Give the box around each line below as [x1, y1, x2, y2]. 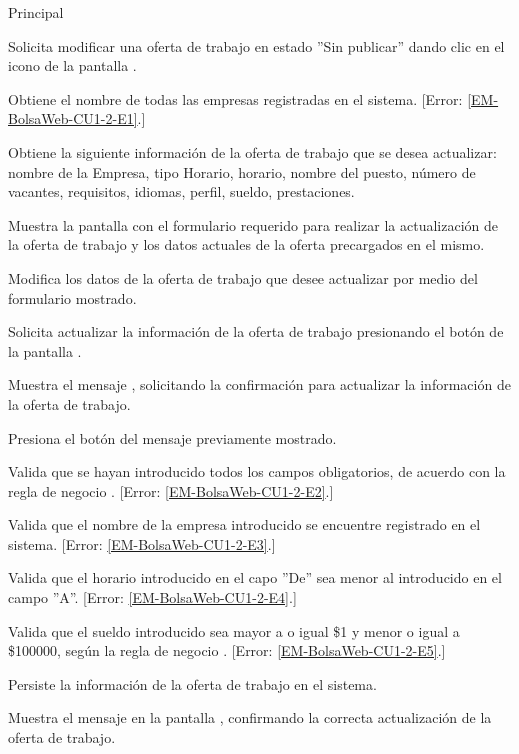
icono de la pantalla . [8, 55, 137, 76]
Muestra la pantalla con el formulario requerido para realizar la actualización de [8, 214, 499, 235]
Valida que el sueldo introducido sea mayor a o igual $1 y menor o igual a [8, 620, 460, 641]
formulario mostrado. [8, 287, 137, 308]
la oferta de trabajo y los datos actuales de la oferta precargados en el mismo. [8, 234, 485, 255]
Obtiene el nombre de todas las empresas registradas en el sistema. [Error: [8, 88, 463, 109]
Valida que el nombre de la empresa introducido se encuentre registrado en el [8, 514, 481, 535]
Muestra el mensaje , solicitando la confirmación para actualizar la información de [8, 374, 511, 395]
